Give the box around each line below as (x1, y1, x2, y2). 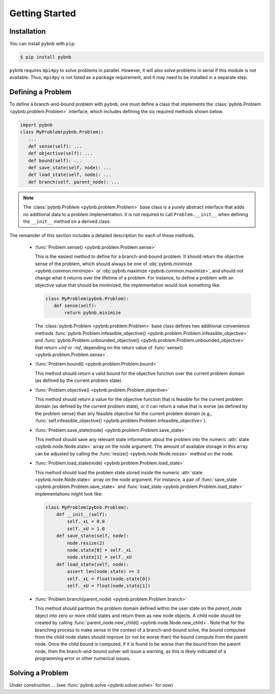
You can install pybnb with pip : (9, 41, 76, 47)
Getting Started (9, 8, 76, 19)
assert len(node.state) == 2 (67, 569, 140, 575)
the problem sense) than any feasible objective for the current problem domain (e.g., (35, 410, 212, 417)
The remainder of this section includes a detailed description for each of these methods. (9, 233, 195, 239)
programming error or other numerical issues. (35, 655, 131, 661)
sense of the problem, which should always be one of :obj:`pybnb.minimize (35, 261, 193, 267)
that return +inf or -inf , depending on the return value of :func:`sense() (35, 344, 183, 350)
